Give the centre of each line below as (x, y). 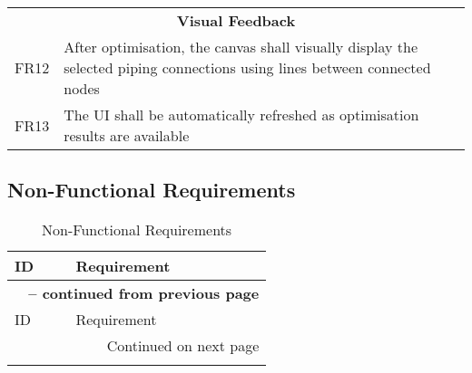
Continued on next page (183, 346)
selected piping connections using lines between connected (247, 67)
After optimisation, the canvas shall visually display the (241, 47)
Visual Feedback (236, 20)
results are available (127, 135)
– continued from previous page (144, 293)
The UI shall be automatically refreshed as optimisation (241, 115)
